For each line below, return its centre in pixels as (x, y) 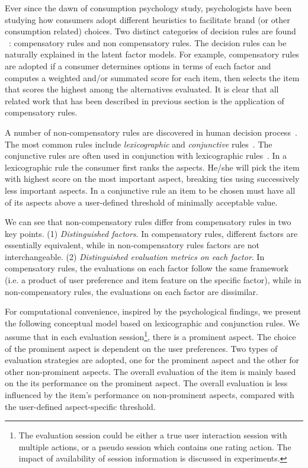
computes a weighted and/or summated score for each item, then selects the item (152, 77)
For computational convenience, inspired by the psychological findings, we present (153, 311)
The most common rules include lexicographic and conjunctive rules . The (139, 144)
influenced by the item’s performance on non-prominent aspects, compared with (150, 395)
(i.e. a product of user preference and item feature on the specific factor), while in (153, 280)
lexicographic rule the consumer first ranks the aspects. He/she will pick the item (152, 167)
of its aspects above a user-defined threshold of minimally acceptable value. (141, 202)
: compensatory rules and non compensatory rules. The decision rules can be (148, 42)
